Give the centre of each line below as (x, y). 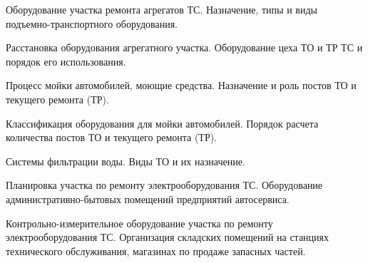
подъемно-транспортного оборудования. (92, 23)
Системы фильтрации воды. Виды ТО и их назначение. (126, 161)
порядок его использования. (66, 61)
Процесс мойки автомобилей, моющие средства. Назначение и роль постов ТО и (181, 85)
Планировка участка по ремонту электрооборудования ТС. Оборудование (164, 185)
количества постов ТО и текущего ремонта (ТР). (112, 137)
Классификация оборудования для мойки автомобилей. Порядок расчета (162, 123)
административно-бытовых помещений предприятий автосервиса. (148, 198)
